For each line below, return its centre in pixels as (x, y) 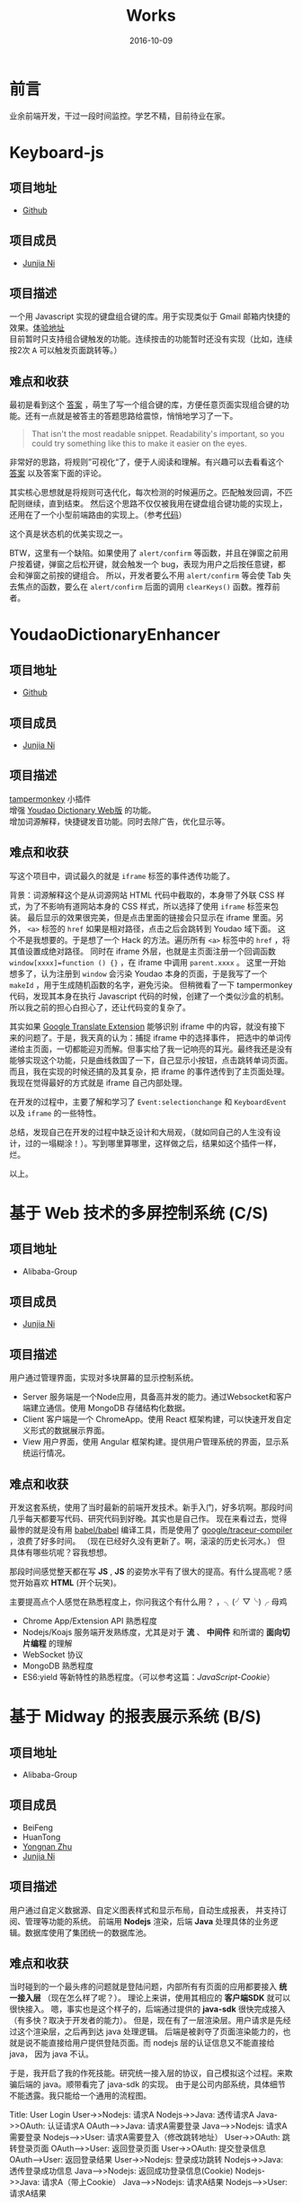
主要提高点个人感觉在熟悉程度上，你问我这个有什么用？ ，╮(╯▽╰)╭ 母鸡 (148, 1602)
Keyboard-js (57, 152)
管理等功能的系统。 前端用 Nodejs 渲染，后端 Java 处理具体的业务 (148, 1921)
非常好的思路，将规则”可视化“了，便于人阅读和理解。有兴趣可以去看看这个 (147, 462)
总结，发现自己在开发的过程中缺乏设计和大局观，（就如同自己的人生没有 (141, 1132)
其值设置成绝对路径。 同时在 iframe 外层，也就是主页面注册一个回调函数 (142, 951)
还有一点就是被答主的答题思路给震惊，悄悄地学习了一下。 (131, 416)
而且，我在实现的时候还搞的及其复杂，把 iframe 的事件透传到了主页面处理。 (150, 1071)
